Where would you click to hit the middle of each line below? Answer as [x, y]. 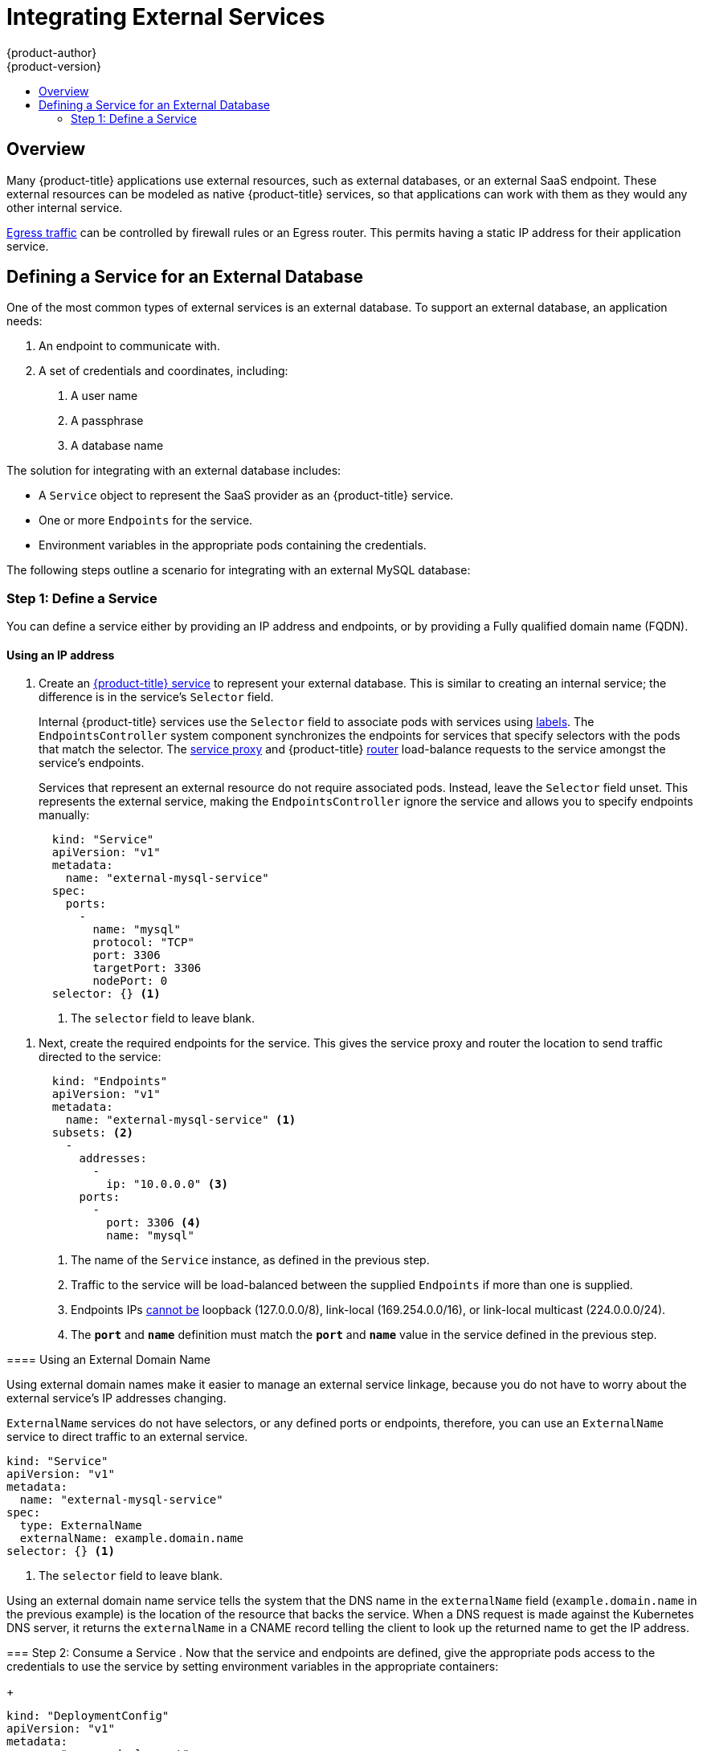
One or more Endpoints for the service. [146, 520]
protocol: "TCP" [143, 943]
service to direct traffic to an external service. [127, 1437]
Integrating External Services [166, 17]
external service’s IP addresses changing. [116, 1398]
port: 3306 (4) [154, 1223]
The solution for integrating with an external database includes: [174, 471]
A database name [117, 446]
